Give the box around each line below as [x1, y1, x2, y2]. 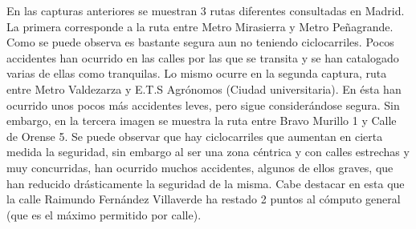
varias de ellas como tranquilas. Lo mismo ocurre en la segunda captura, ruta [6, 65, 387, 82]
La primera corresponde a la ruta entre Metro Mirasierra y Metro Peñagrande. [6, 18, 394, 34]
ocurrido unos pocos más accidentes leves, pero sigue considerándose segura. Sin [6, 96, 400, 113]
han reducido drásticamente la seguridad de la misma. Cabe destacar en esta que [6, 175, 405, 191]
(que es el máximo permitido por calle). [6, 206, 202, 223]
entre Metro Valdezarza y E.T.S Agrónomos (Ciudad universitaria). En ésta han [6, 80, 402, 97]
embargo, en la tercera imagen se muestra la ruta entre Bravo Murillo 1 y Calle [6, 112, 397, 129]
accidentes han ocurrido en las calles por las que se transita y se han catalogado [6, 49, 399, 66]
